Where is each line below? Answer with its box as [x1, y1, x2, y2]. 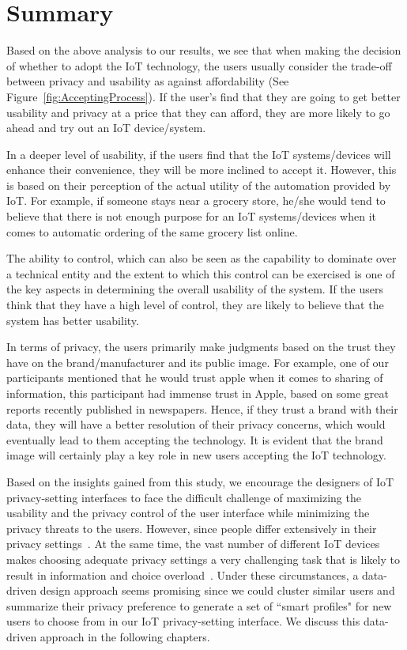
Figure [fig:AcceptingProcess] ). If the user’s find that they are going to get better [6, 88, 401, 104]
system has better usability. [6, 312, 139, 328]
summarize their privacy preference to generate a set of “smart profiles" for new [6, 597, 392, 614]
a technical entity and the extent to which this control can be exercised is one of [6, 265, 395, 282]
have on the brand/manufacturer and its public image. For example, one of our [6, 353, 389, 370]
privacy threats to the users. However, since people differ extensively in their [6, 520, 377, 536]
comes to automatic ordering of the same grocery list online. [6, 223, 298, 240]
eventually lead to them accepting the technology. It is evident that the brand [6, 431, 383, 448]
